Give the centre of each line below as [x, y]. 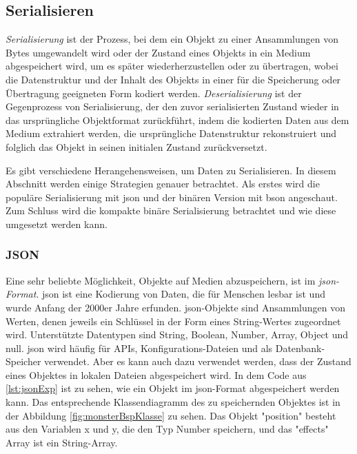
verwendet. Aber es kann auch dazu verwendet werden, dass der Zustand [198, 361]
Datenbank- [300, 348]
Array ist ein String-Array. [62, 442]
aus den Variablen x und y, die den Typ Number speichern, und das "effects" [167, 429]
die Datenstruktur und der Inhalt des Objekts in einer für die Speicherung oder [173, 79]
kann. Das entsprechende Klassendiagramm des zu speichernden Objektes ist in [173, 402]
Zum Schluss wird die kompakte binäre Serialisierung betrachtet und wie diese [171, 210]
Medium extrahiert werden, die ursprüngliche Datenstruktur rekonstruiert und [171, 133]
